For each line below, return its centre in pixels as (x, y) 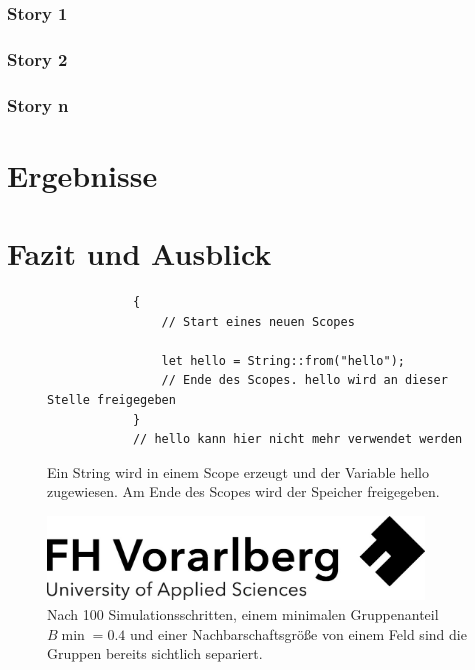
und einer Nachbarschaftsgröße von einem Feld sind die (298, 633)
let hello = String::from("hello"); (283, 360)
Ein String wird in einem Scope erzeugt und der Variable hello (238, 471)
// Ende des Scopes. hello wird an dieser (304, 380)
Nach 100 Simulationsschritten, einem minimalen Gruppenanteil (243, 614)
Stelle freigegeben (111, 400)
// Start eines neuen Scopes (258, 321)
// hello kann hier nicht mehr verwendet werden (297, 439)
